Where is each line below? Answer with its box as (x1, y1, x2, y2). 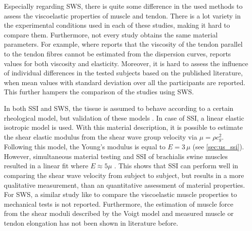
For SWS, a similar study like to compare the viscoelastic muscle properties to (4, 189, 237, 199)
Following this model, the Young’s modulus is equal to (4, 142, 166, 152)
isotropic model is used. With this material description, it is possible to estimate (4, 122, 243, 132)
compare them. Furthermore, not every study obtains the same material (4, 29, 218, 39)
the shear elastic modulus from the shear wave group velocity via (4, 131, 197, 142)
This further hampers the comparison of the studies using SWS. (4, 87, 194, 97)
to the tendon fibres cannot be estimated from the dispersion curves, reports (4, 48, 231, 58)
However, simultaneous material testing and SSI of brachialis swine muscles (4, 151, 228, 161)
